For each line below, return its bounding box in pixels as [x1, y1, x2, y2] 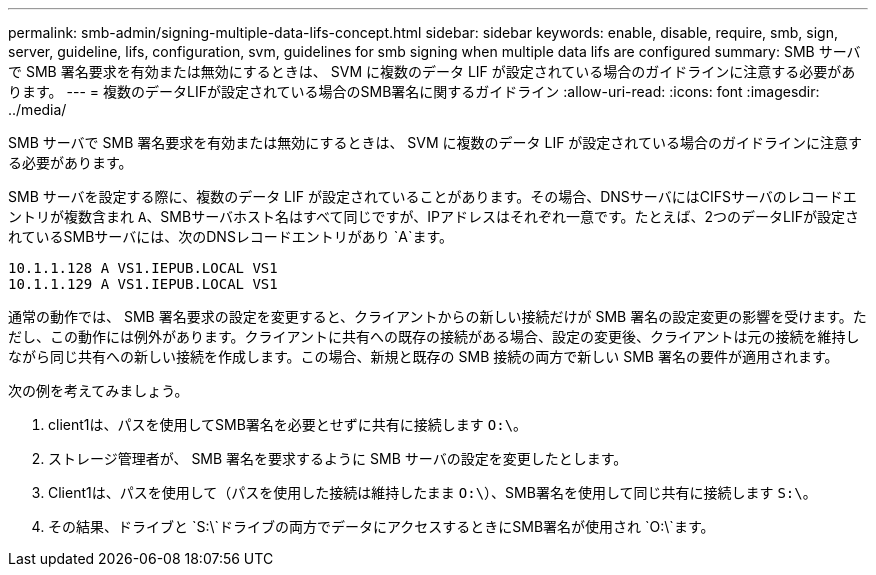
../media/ [8, 101, 67, 118]
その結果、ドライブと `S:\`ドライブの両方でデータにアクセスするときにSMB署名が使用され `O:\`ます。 [48, 518, 715, 535]
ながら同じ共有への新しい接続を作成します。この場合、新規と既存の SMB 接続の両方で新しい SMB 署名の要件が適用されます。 [8, 348, 839, 365]
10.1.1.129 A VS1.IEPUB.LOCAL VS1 [8, 276, 278, 292]
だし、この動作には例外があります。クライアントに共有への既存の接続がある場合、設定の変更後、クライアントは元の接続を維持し [8, 328, 860, 345]
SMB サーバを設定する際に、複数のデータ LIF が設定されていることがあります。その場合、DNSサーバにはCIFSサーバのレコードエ [8, 188, 857, 205]
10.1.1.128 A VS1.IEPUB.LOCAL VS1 [8, 260, 278, 276]
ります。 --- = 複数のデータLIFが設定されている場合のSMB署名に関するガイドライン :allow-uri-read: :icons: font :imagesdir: [8, 83, 820, 100]
